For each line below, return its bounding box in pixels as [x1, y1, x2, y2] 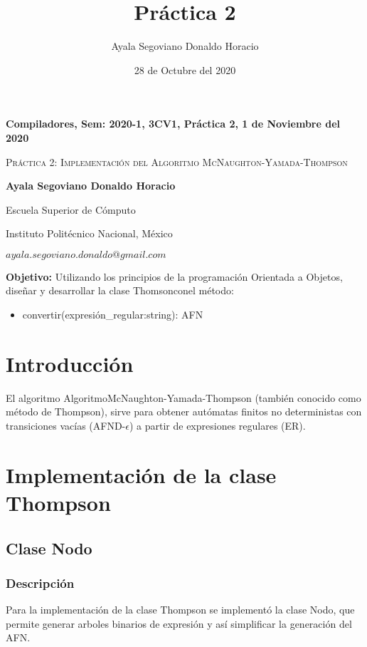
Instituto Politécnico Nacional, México [6, 226, 173, 241]
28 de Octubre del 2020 [134, 62, 236, 77]
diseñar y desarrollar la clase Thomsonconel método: [6, 283, 234, 298]
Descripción [6, 574, 75, 591]
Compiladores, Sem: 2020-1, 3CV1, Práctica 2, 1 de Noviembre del [6, 116, 341, 131]
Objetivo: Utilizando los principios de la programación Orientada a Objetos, [6, 269, 343, 284]
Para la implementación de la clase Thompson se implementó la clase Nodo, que [6, 602, 355, 617]
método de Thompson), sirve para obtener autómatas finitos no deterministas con [6, 404, 362, 419]
